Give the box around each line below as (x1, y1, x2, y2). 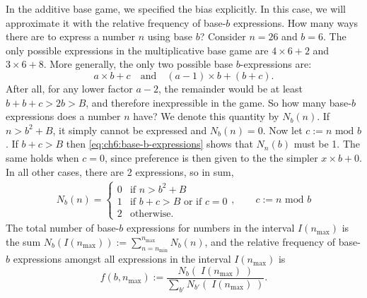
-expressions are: (240, 56, 312, 71)
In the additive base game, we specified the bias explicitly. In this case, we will (6, 1, 346, 16)
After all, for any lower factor (6, 81, 133, 95)
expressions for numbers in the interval (127, 220, 295, 235)
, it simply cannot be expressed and (52, 122, 207, 137)
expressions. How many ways (233, 15, 359, 30)
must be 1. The (293, 136, 361, 151)
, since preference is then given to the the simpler (104, 150, 318, 165)
